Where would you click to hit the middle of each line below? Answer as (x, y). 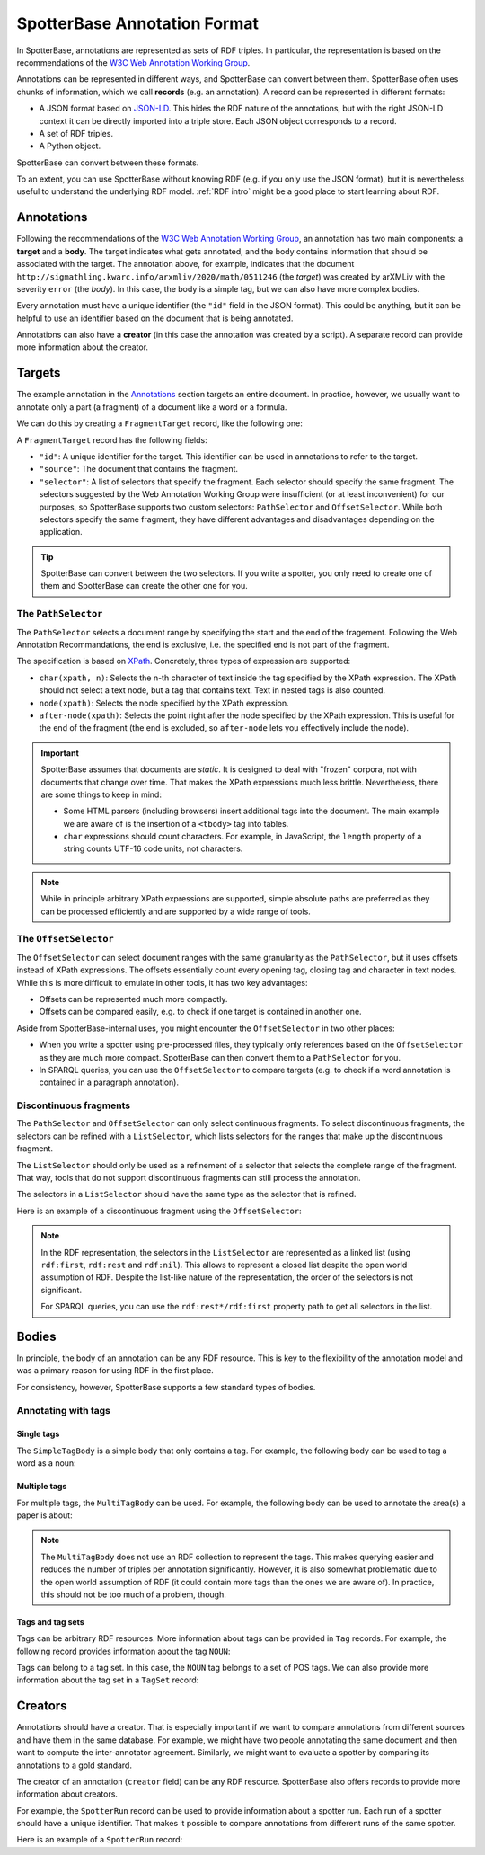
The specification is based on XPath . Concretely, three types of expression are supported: (183, 661)
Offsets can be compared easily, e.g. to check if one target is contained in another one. (201, 1012)
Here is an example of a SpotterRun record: (100, 1840)
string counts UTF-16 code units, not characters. (153, 848)
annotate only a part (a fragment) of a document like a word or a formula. (152, 407)
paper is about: (44, 1515)
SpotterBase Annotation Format (138, 23)
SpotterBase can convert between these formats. (108, 163)
